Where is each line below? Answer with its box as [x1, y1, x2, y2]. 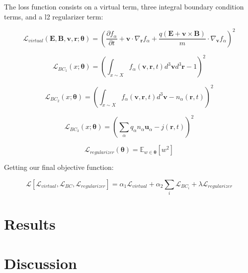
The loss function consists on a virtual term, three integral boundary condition [4, 1, 244, 11]
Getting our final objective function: [4, 162, 114, 172]
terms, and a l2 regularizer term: [4, 11, 103, 21]
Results [4, 214, 56, 234]
